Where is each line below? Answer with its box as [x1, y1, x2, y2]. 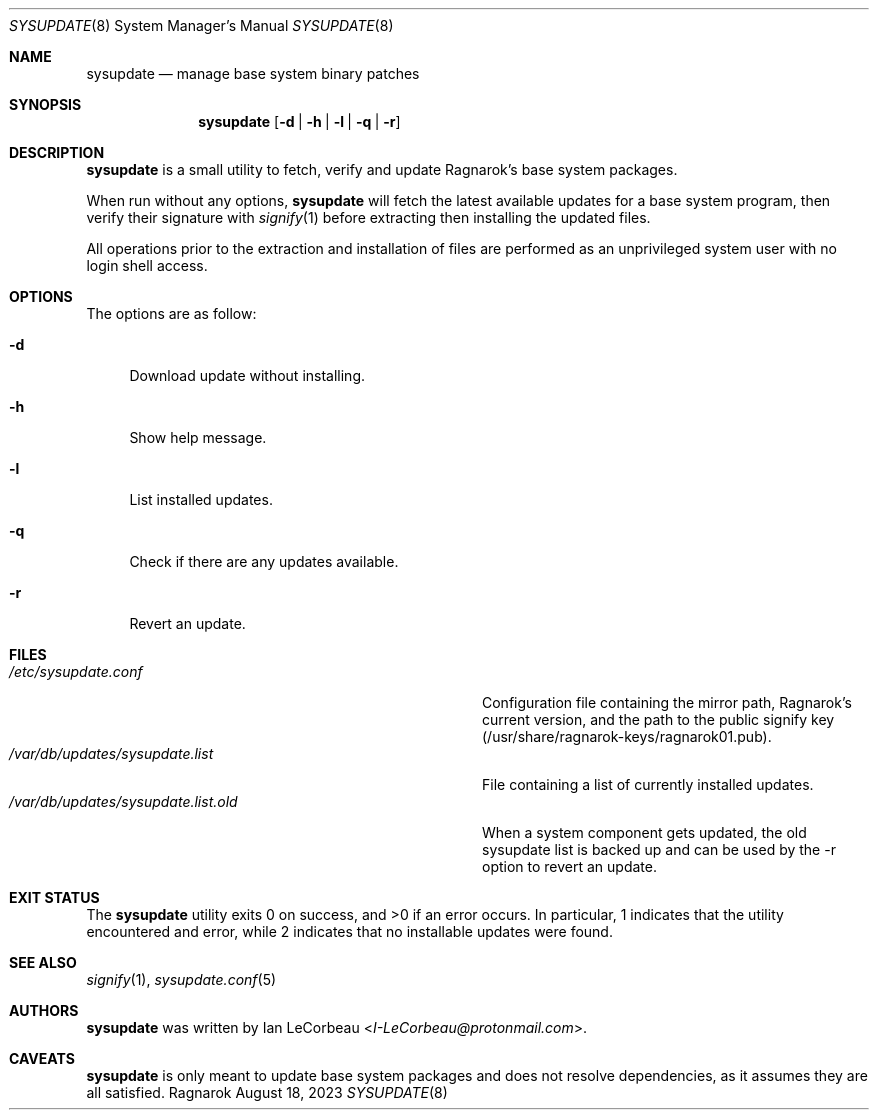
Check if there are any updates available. [129, 553, 399, 570]
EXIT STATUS [9, 889, 100, 906]
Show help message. [129, 429, 267, 446]
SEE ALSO [9, 954, 77, 971]
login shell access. [86, 257, 208, 274]
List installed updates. [129, 491, 273, 508]
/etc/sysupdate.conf [9, 663, 143, 680]
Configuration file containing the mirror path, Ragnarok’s [482, 694, 852, 711]
